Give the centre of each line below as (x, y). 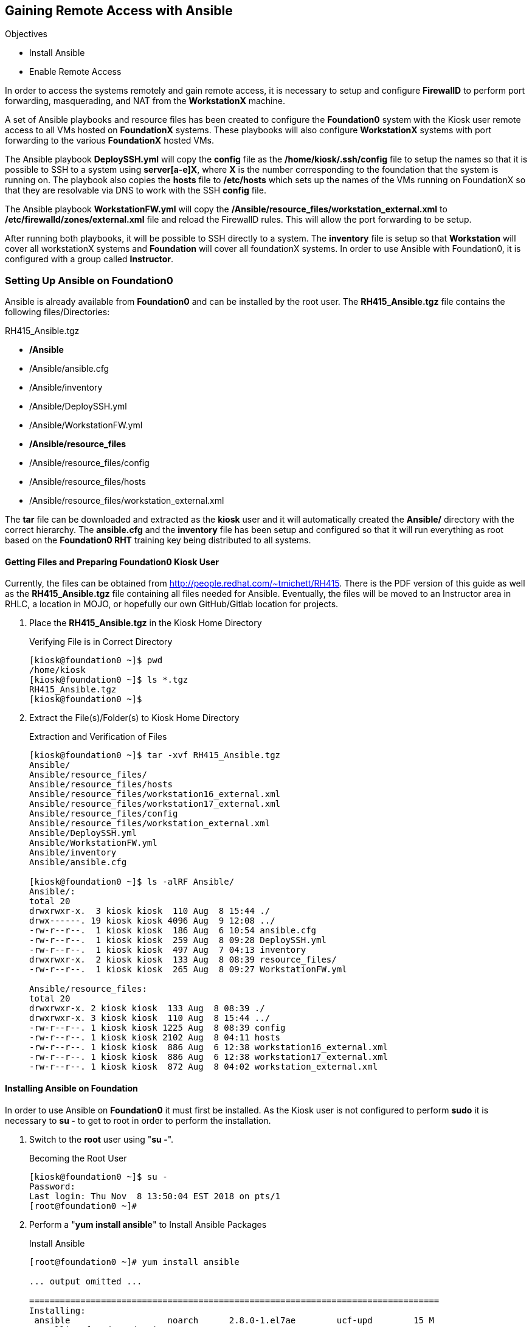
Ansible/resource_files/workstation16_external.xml (155, 794)
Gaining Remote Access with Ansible (119, 11)
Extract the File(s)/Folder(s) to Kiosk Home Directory (134, 718)
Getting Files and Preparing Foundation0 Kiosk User (112, 562)
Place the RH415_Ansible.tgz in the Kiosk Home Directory (146, 623)
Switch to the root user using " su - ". (102, 1139)
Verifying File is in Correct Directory (101, 642)
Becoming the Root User (78, 1158)
